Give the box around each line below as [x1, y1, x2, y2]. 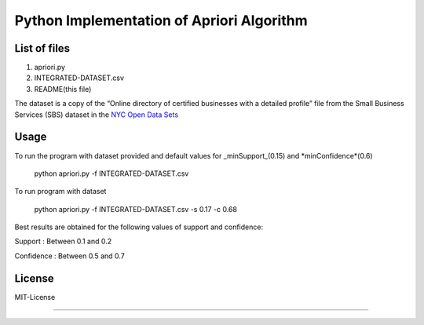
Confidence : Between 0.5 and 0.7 [14, 251, 125, 261]
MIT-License [14, 292, 56, 301]
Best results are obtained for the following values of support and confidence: [14, 222, 263, 232]
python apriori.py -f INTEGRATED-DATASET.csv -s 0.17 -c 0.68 [34, 204, 237, 214]
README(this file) [34, 84, 92, 93]
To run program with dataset [14, 187, 107, 196]
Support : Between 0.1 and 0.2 [14, 236, 112, 246]
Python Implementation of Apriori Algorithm [14, 12, 308, 29]
